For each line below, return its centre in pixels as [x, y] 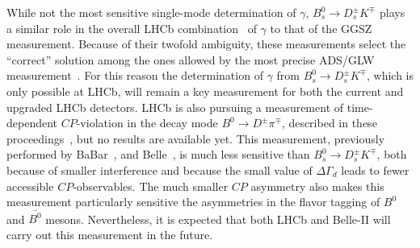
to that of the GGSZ [321, 28]
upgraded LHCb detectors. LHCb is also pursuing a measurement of [175, 107]
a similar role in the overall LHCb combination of [132, 28]
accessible [30, 186]
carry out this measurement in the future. [110, 235]
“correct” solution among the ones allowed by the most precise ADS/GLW [191, 59]
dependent [32, 123]
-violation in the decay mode [147, 123]
